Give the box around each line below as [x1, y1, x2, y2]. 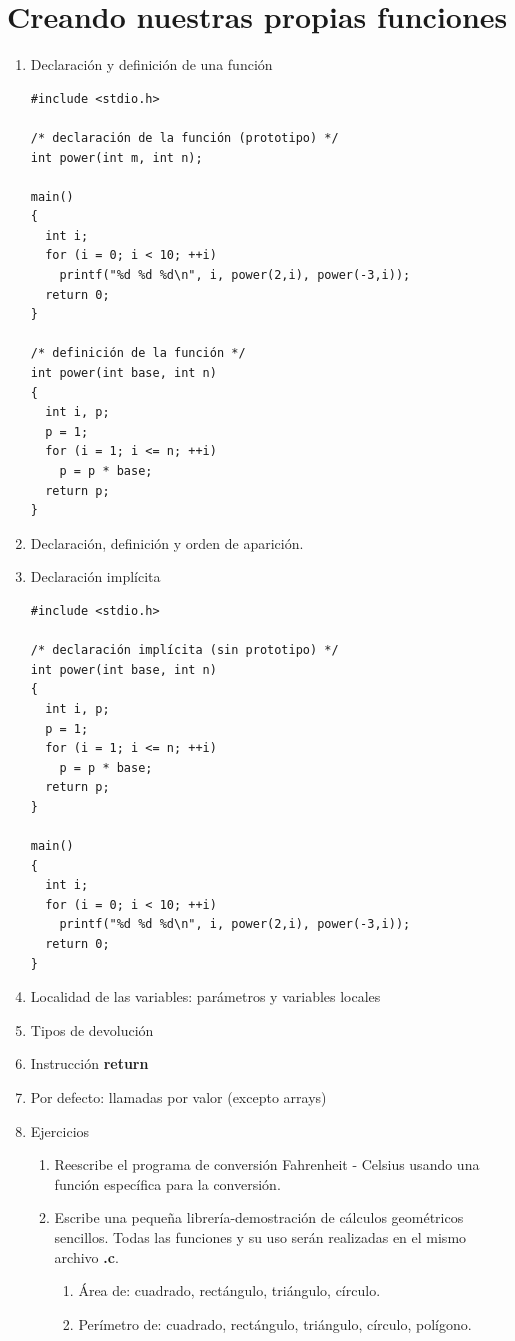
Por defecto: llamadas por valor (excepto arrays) [30, 1087, 327, 1108]
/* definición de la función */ [30, 346, 246, 361]
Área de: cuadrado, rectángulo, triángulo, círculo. [78, 1280, 381, 1301]
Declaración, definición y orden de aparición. [30, 532, 304, 553]
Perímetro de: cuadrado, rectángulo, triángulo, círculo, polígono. [78, 1313, 472, 1334]
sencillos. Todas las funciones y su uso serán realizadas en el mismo [54, 1227, 467, 1247]
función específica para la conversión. [54, 1173, 281, 1194]
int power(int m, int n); [30, 150, 203, 165]
